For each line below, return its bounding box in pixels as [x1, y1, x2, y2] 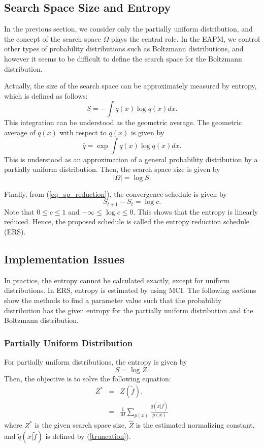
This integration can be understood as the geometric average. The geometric [4, 117, 242, 128]
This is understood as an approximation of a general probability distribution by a [4, 154, 258, 164]
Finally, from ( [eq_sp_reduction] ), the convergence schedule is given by [4, 188, 227, 199]
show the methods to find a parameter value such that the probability [4, 294, 222, 305]
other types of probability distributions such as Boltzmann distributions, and [4, 43, 244, 54]
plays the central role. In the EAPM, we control [111, 33, 260, 44]
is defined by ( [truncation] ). [45, 431, 131, 441]
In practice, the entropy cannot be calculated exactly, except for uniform [4, 275, 230, 285]
